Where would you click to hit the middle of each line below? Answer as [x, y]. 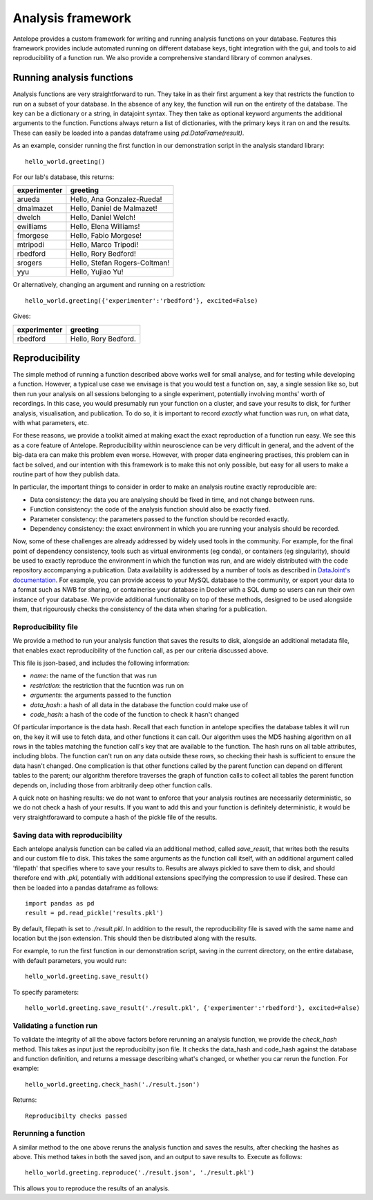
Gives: [22, 316]
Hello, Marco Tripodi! [104, 245]
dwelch [29, 218]
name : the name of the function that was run [94, 676]
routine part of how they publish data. [66, 474]
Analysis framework [72, 18]
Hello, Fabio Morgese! [106, 236]
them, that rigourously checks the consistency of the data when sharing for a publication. [140, 609]
